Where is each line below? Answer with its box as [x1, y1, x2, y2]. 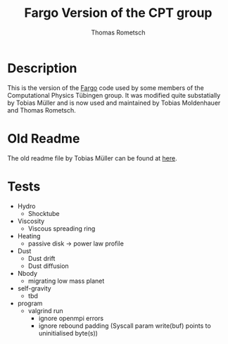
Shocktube [27, 209, 60, 217]
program [17, 299, 43, 307]
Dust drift [27, 254, 56, 262]
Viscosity [17, 217, 45, 225]
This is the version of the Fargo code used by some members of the [7, 83, 204, 92]
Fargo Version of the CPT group [24, 5, 213, 21]
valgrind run [27, 306, 63, 314]
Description [7, 60, 77, 76]
